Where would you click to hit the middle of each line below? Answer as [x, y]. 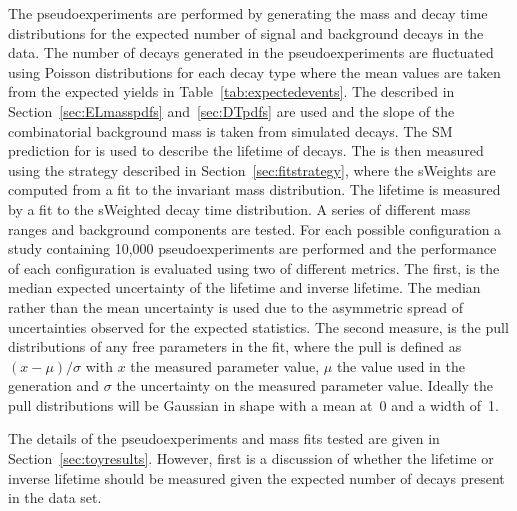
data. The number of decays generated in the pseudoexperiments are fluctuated [251, 52]
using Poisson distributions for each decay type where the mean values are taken [254, 71]
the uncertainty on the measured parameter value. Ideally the [305, 385]
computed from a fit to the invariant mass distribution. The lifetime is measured [254, 189]
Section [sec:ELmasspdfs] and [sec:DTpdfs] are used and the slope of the [231, 110]
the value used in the [400, 365]
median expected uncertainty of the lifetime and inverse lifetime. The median [244, 287]
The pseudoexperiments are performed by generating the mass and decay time [248, 13]
